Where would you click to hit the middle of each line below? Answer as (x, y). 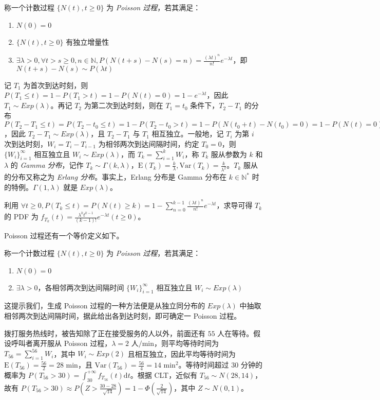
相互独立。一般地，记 (188, 134)
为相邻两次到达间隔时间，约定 (149, 143)
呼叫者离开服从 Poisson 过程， (61, 343)
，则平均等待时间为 (187, 343)
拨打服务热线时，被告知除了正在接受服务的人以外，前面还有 (105, 333)
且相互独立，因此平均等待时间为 (182, 353)
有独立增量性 (88, 41)
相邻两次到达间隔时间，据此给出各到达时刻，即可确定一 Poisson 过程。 (123, 316)
